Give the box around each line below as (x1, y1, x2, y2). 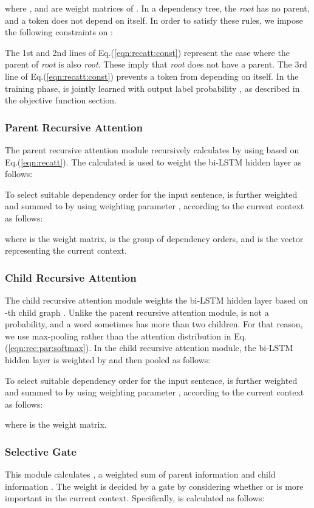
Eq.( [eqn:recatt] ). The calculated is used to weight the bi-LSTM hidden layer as (5, 155, 302, 168)
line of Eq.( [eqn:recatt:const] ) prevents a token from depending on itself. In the (5, 69, 299, 82)
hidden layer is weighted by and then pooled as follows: (5, 353, 211, 366)
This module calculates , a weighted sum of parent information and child (5, 468, 276, 481)
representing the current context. (5, 244, 127, 257)
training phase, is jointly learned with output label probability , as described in (5, 82, 300, 94)
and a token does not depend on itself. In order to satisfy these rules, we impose (5, 13, 303, 26)
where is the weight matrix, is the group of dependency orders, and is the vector (5, 232, 304, 245)
